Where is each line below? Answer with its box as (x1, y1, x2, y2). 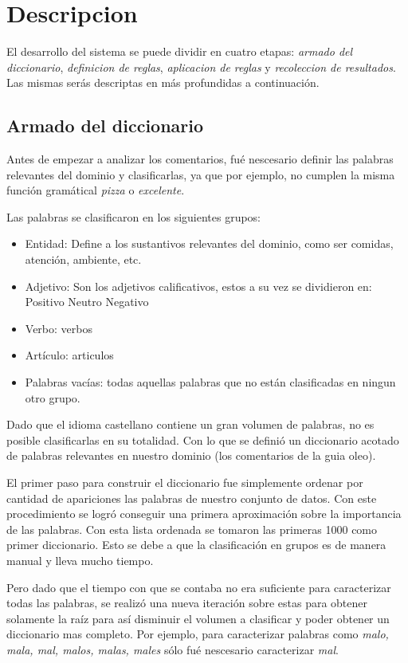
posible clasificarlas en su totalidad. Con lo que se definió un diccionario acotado (6, 431, 399, 448)
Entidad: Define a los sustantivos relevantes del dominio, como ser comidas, (25, 235, 394, 252)
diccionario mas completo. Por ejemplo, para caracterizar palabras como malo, (6, 626, 389, 642)
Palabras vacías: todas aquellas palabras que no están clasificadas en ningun (25, 374, 396, 390)
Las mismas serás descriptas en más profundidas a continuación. (6, 74, 320, 91)
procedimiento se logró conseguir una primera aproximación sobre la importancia (6, 505, 402, 522)
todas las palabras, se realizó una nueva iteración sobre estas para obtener (6, 594, 368, 611)
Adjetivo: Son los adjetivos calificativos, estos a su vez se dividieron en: (25, 277, 372, 294)
